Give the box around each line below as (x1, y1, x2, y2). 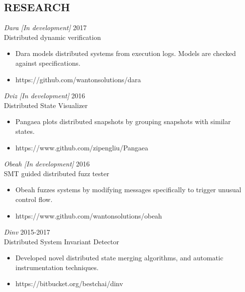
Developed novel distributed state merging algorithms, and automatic (15, 253, 224, 263)
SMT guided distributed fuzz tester (4, 168, 109, 178)
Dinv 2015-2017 (4, 227, 50, 237)
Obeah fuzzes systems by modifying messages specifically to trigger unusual (15, 184, 242, 195)
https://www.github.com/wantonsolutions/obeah (15, 210, 162, 220)
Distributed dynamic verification (4, 32, 101, 42)
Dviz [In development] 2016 (4, 91, 85, 101)
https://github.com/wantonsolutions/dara (15, 74, 141, 84)
